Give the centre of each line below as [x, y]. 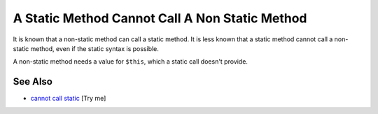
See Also [33, 81]
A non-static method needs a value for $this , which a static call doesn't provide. [131, 62]
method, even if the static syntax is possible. [94, 48]
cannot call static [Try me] [68, 99]
